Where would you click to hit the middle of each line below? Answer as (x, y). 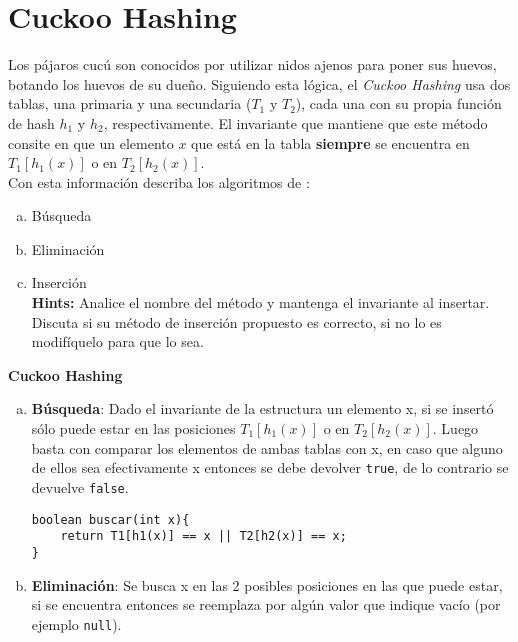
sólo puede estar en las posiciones (133, 428)
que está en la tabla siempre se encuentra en (330, 142)
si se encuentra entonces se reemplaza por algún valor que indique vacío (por (266, 604)
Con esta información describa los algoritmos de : (159, 181)
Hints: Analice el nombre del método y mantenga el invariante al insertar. (260, 302)
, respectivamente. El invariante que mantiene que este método (295, 122)
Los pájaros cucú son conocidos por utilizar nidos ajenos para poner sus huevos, (252, 64)
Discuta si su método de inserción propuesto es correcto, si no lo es (236, 321)
